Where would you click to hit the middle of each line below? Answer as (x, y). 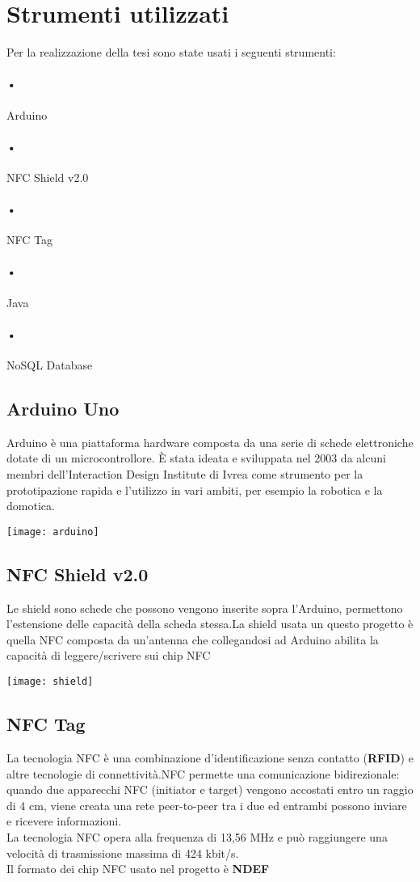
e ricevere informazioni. (64, 821)
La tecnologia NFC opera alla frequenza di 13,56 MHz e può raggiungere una (197, 836)
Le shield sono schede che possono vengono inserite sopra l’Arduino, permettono (205, 608)
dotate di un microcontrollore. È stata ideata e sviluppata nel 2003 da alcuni (196, 458)
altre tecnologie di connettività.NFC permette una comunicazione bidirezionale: (203, 773)
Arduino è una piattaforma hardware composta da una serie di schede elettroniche (210, 442)
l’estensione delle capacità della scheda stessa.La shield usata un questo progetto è (210, 624)
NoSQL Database (50, 365)
